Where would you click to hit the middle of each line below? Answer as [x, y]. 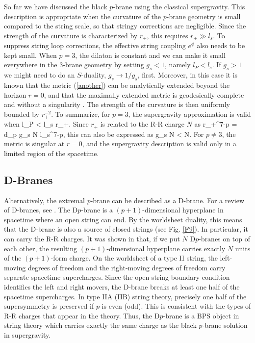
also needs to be [221, 45]
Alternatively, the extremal [44, 200]
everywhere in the [31, 65]
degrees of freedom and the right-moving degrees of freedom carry [127, 267]
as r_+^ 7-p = [216, 124]
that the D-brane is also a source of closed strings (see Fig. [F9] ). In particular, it [126, 229]
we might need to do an [39, 75]
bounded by [22, 114]
